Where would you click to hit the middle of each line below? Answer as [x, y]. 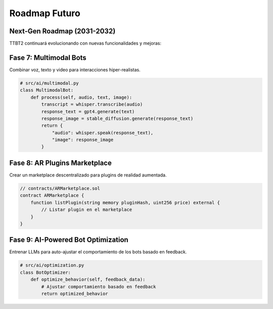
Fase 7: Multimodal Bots [48, 57]
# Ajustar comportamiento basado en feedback [99, 286]
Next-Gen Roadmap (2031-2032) [62, 31]
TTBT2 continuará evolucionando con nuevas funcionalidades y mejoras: [85, 43]
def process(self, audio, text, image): [81, 97]
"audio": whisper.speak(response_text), [103, 133]
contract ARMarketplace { [52, 195]
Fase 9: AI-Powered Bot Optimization [69, 240]
